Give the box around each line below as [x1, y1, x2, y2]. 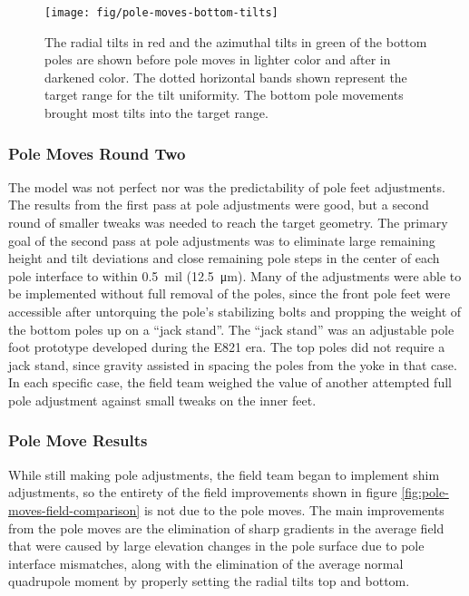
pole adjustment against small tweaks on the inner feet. [8, 390, 317, 409]
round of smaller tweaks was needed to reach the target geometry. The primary [8, 213, 448, 232]
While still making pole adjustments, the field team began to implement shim [8, 464, 440, 484]
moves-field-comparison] [8, 500, 141, 519]
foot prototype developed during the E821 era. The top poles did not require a [8, 337, 445, 357]
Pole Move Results [8, 429, 148, 452]
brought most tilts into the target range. [44, 103, 269, 122]
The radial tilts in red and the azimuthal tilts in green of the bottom [44, 32, 427, 51]
